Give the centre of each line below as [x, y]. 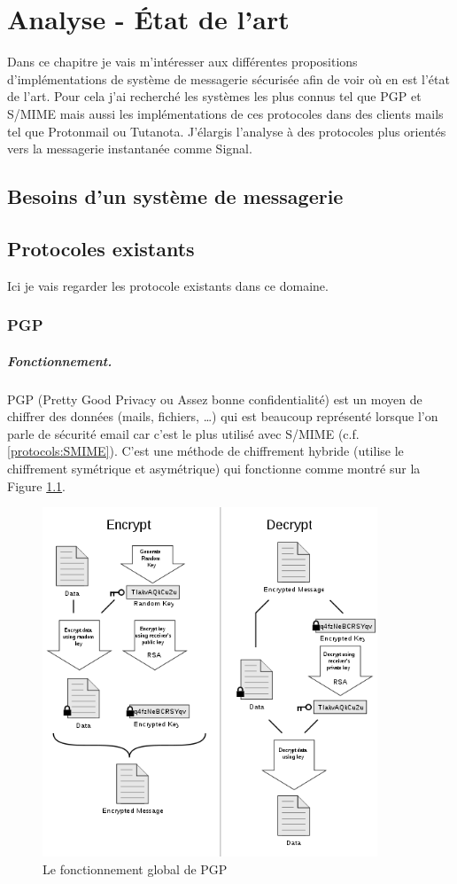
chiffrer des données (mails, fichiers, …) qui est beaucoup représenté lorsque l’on [223, 416]
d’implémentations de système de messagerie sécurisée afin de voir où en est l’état [228, 78]
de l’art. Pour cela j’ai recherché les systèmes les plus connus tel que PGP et [214, 96]
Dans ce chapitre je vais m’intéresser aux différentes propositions [182, 62]
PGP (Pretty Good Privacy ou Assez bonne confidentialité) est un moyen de [215, 399]
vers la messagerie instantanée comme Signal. [130, 149]
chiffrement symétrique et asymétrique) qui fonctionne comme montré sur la [214, 469]
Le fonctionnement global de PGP [135, 868]
